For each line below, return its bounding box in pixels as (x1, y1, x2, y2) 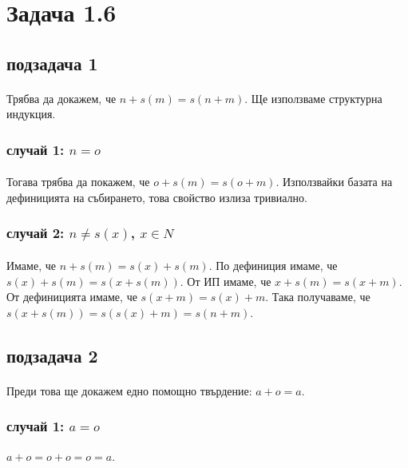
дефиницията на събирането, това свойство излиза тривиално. (6, 188, 307, 205)
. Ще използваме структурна (244, 89, 382, 106)
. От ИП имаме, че (180, 272, 271, 289)
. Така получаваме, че (265, 288, 370, 305)
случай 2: (6, 223, 65, 243)
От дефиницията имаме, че (6, 288, 137, 305)
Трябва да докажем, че (6, 89, 117, 106)
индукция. (6, 105, 56, 122)
